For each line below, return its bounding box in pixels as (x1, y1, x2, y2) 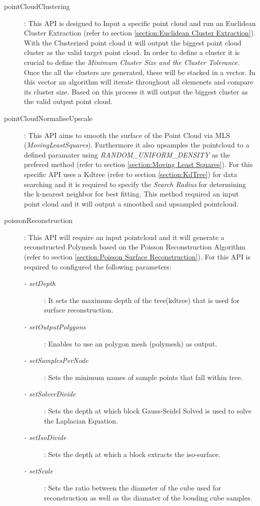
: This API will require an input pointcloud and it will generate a (24, 231, 224, 242)
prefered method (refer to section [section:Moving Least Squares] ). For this (24, 159, 253, 169)
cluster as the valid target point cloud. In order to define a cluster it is (24, 47, 240, 57)
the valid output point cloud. (24, 96, 112, 106)
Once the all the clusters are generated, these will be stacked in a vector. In (24, 66, 255, 77)
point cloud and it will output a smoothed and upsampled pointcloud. (24, 198, 238, 208)
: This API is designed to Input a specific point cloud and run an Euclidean (24, 17, 256, 28)
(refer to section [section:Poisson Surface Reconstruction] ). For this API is (24, 251, 251, 262)
